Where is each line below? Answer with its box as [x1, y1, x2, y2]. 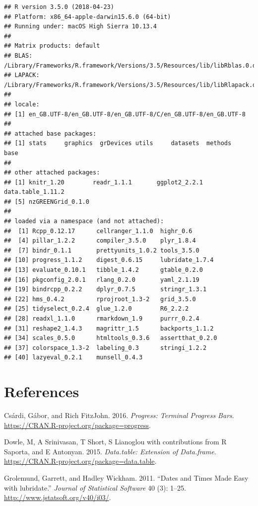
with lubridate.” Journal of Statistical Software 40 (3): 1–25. [4, 482, 186, 493]
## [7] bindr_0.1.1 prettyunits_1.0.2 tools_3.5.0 [4, 247, 199, 254]
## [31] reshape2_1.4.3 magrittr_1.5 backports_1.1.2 [4, 325, 214, 332]
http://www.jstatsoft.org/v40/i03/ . [4, 492, 111, 503]
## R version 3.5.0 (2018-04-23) [4, 3, 114, 10]
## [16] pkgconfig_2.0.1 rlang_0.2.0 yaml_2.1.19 [4, 276, 199, 283]
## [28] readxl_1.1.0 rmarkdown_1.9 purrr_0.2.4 [4, 315, 199, 322]
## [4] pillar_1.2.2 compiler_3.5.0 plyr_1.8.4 [4, 237, 196, 245]
